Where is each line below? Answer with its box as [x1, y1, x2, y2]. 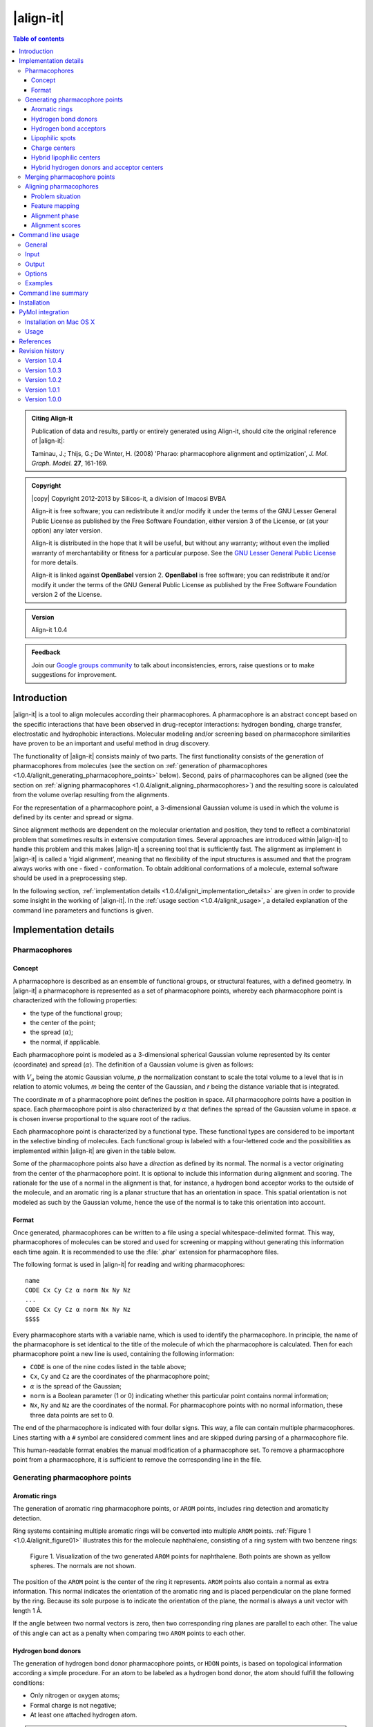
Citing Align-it [31, 414, 73, 423]
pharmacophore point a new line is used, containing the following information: [12, 1350, 235, 1358]
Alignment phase [31, 211, 79, 220]
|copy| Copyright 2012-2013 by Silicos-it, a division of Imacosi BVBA [31, 494, 227, 502]
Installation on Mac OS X [25, 318, 95, 326]
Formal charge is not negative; [30, 1701, 117, 1709]
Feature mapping [31, 202, 79, 210]
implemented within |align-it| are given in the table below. [12, 1147, 176, 1155]
